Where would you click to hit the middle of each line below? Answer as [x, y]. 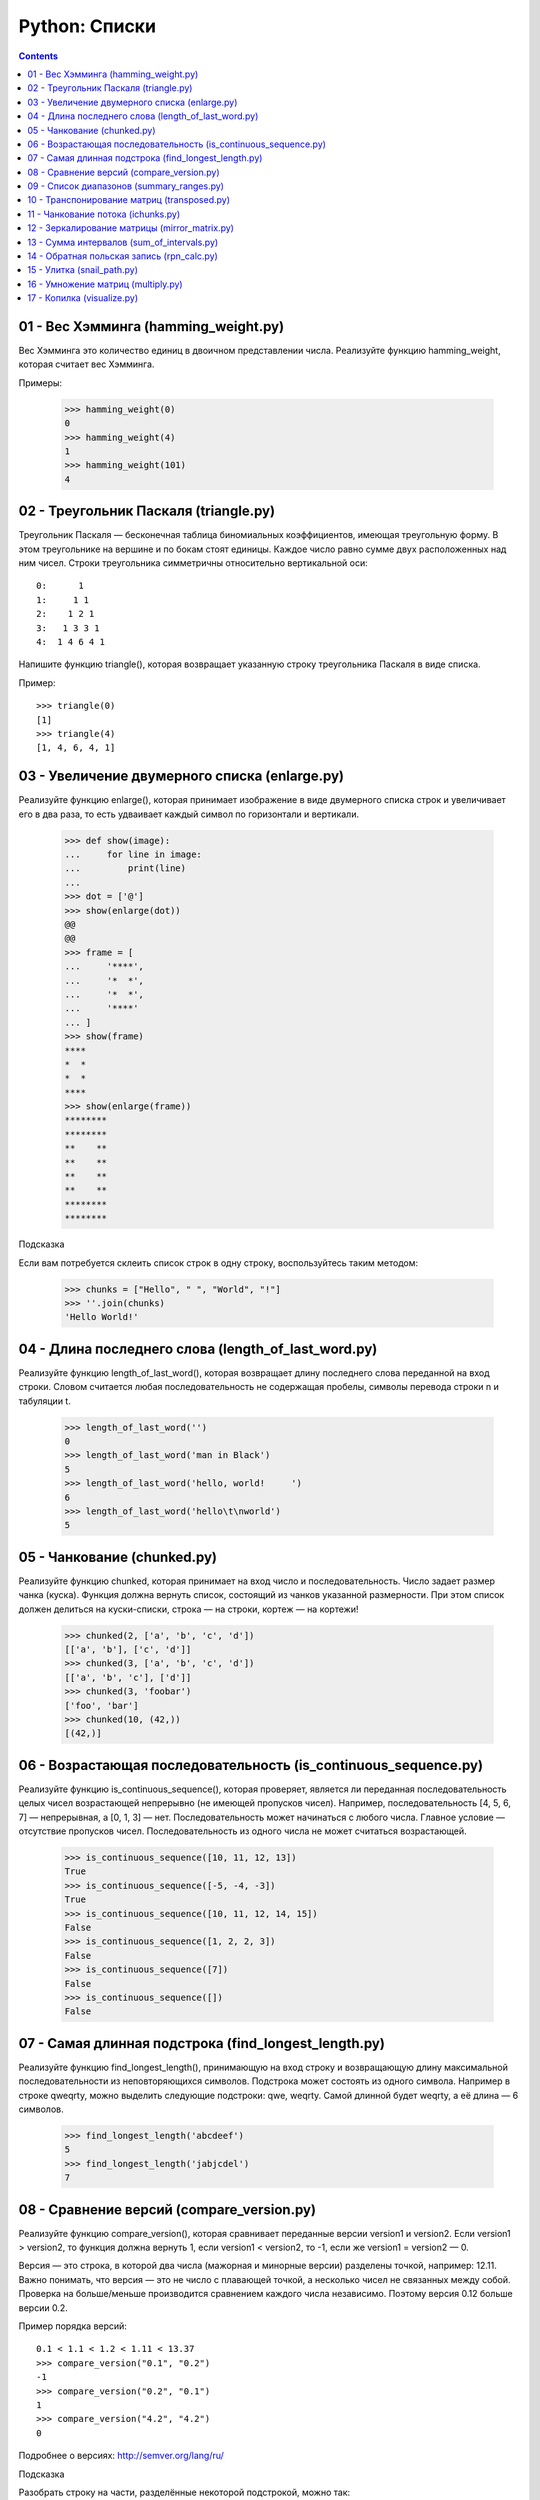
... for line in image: [133, 854]
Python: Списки [87, 26]
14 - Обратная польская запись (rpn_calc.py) [123, 256]
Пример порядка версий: [72, 2326]
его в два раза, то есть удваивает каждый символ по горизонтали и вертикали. [189, 814]
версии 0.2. [43, 2307]
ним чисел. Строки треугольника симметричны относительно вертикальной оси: [193, 563]
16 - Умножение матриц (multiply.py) [105, 284]
